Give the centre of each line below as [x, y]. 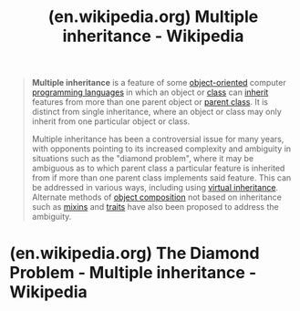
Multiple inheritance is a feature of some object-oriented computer [159, 83]
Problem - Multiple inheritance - [133, 273]
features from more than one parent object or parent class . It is [150, 102]
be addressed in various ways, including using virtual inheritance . [155, 188]
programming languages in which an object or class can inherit [150, 92]
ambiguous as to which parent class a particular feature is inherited [158, 168]
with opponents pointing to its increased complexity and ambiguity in [161, 149]
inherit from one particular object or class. [111, 121]
